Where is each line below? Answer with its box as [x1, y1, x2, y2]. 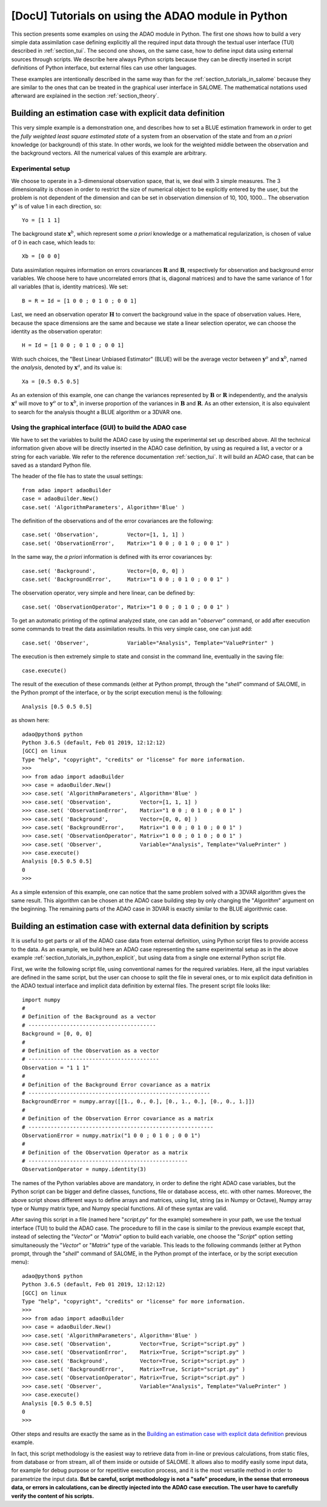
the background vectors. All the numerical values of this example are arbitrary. [11, 149, 207, 157]
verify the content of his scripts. [11, 1492, 94, 1500]
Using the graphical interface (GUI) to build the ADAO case [11, 423, 187, 432]
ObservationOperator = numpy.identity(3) [22, 1166, 147, 1173]
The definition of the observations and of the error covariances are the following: [11, 517, 213, 524]
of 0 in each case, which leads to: [11, 238, 96, 246]
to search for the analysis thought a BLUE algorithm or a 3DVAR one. [11, 408, 182, 415]
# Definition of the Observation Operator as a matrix [22, 1149, 188, 1156]
